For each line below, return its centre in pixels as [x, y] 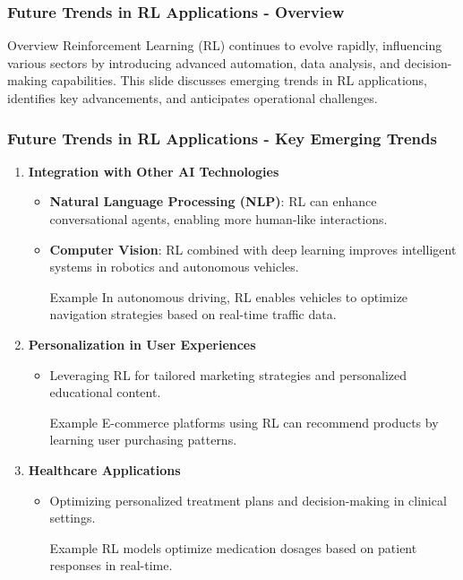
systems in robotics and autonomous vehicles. [174, 267]
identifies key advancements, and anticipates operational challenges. [193, 98]
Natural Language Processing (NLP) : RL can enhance [213, 201]
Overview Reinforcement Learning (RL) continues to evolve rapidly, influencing [225, 45]
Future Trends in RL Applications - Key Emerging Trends [222, 138]
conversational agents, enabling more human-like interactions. [219, 219]
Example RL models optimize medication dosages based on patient [233, 547]
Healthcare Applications [104, 469]
